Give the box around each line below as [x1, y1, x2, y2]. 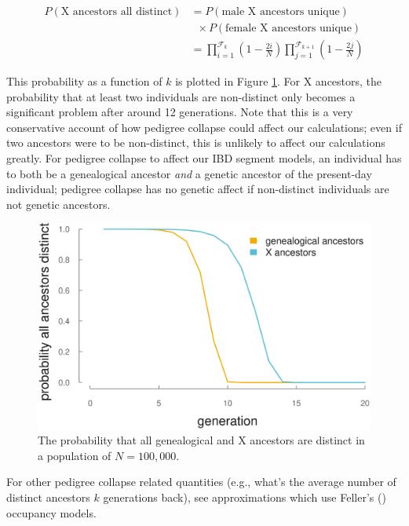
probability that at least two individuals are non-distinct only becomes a [6, 88, 356, 104]
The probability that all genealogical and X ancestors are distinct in [38, 432, 365, 448]
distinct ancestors [6, 488, 90, 505]
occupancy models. [6, 504, 97, 521]
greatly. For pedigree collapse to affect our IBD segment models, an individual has [6, 150, 402, 166]
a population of [38, 447, 111, 463]
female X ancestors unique [225, 23, 352, 35]
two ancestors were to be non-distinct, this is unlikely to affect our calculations [6, 134, 385, 151]
